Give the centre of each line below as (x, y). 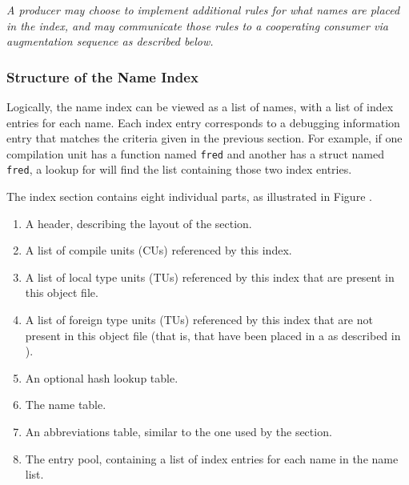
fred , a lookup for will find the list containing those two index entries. (179, 169)
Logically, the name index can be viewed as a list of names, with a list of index (200, 106)
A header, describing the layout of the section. (138, 223)
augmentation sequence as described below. (110, 41)
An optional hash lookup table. (102, 377)
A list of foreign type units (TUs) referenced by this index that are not (199, 320)
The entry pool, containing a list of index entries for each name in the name (212, 458)
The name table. (66, 405)
